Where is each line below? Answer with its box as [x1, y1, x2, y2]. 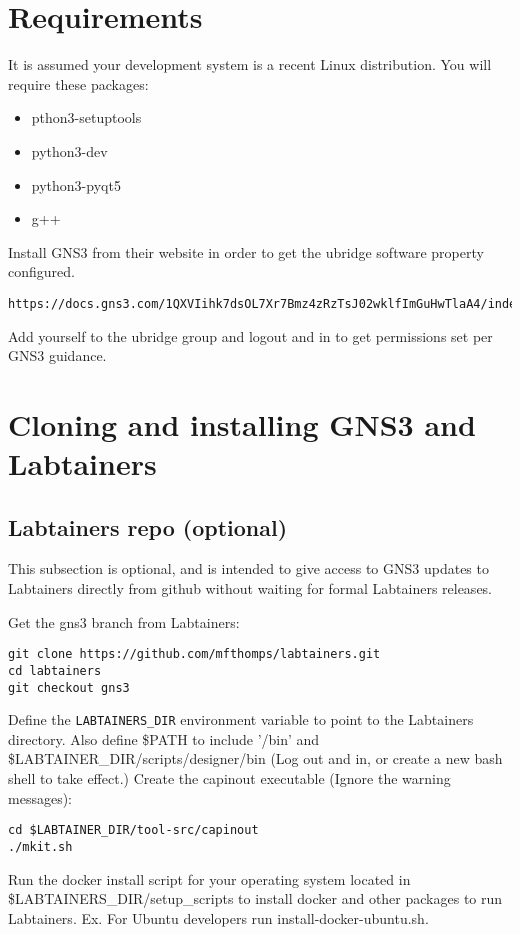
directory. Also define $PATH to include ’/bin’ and [8, 728, 320, 749]
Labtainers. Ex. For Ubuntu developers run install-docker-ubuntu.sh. [8, 907, 429, 928]
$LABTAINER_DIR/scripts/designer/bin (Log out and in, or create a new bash [8, 748, 503, 769]
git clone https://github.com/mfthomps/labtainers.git [8, 647, 381, 662]
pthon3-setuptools [31, 107, 142, 128]
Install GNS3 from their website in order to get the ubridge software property [8, 241, 484, 262]
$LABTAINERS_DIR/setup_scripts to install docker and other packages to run [8, 888, 503, 909]
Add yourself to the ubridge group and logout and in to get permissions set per [8, 325, 493, 346]
